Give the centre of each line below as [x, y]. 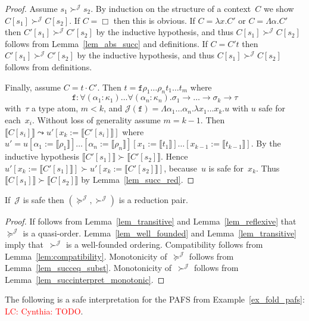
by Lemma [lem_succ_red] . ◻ [138, 180]
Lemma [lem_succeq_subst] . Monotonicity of [88, 268]
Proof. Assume [31, 8]
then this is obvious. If [154, 20]
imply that [24, 244]
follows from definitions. [49, 66]
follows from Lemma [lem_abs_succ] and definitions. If [106, 43]
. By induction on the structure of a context [171, 8]
